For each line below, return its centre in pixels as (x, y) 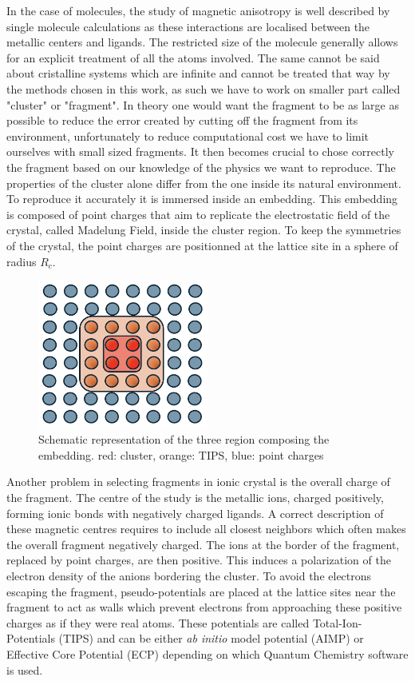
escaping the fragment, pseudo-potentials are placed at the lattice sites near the (201, 591)
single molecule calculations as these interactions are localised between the (188, 26)
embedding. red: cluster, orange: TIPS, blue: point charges (181, 454)
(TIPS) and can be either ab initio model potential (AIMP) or (211, 638)
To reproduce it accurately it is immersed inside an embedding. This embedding (202, 199)
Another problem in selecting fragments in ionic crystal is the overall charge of (198, 482)
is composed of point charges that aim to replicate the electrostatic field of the (198, 214)
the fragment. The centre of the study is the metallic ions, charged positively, (195, 498)
